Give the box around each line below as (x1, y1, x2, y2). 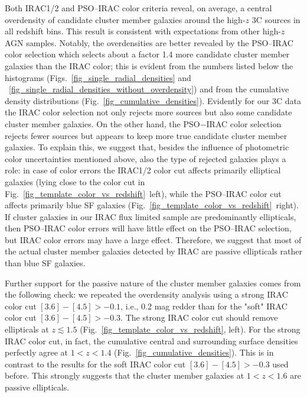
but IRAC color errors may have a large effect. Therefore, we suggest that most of (5, 233, 302, 246)
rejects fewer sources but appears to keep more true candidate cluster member (5, 129, 288, 141)
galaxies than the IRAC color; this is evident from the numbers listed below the (5, 59, 293, 72)
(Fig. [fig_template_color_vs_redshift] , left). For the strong (80, 323, 301, 335)
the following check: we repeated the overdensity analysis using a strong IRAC (5, 288, 288, 301)
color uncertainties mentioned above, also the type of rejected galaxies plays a (5, 152, 286, 164)
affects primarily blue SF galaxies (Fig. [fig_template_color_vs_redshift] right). (5, 199, 299, 211)
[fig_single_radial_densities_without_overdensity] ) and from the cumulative (9, 83, 289, 95)
